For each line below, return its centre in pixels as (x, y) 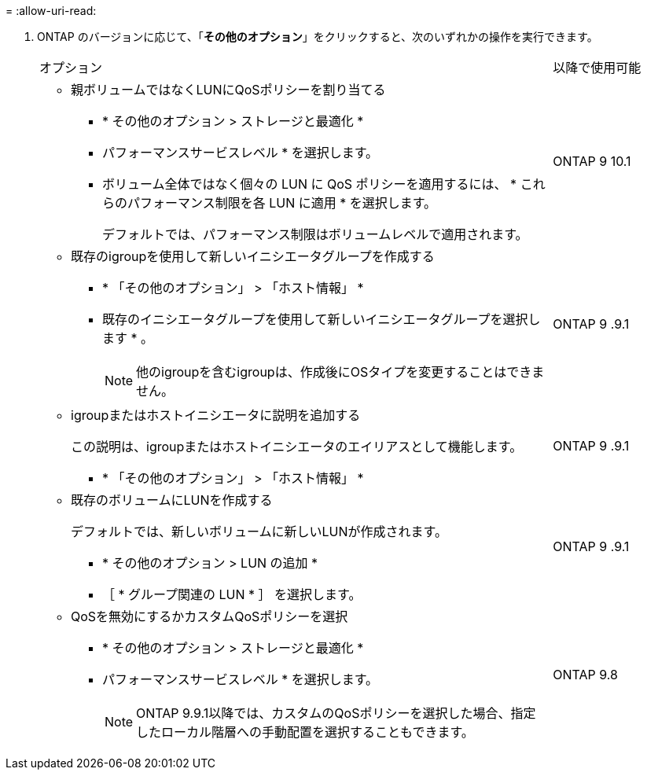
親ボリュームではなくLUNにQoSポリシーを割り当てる (228, 90)
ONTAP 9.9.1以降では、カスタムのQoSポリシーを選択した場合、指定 (336, 713)
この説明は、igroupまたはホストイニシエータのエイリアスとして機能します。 (297, 447)
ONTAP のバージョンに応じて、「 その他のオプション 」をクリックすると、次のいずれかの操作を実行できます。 (318, 37)
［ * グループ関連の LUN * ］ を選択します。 (232, 594)
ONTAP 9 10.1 (592, 161)
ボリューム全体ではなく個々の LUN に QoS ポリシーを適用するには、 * (310, 184)
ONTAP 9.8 (585, 675)
